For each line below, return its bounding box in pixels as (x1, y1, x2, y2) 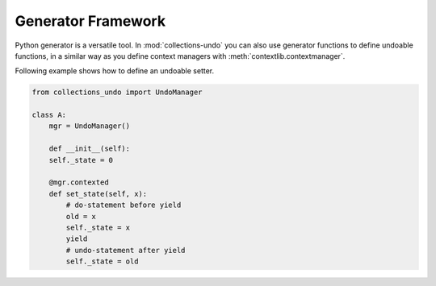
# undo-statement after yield (65, 246, 186, 255)
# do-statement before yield (65, 201, 182, 209)
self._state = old (65, 257, 139, 266)
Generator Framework (15, 12, 166, 30)
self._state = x (65, 223, 131, 232)
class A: (31, 110, 67, 120)
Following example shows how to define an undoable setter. (15, 66, 215, 76)
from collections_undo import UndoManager (31, 88, 203, 97)
